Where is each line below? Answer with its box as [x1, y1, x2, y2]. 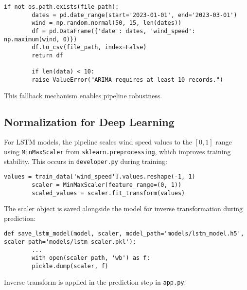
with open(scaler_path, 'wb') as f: [32, 254, 150, 262]
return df [32, 52, 63, 59]
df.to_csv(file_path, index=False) [32, 44, 147, 51]
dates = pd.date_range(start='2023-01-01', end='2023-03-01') [32, 11, 237, 18]
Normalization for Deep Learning [4, 114, 175, 129]
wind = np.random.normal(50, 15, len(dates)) [32, 19, 182, 27]
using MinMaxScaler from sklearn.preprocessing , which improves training [4, 146, 231, 156]
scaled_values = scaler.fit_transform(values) [32, 189, 185, 197]
